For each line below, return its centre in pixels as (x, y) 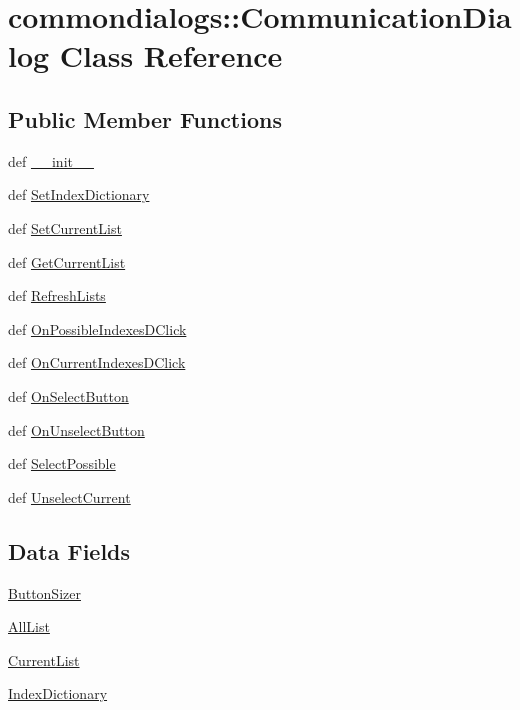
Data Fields (69, 550)
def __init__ (51, 160)
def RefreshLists (57, 295)
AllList (29, 626)
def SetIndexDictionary (79, 194)
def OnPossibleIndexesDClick (97, 328)
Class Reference (171, 55)
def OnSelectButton (68, 395)
